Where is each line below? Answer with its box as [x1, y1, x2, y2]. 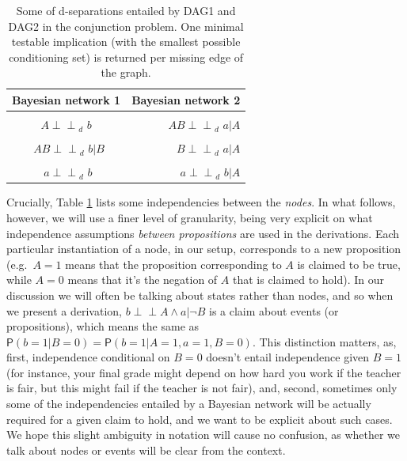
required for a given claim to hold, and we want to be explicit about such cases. [6, 410, 393, 427]
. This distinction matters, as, [252, 333, 397, 350]
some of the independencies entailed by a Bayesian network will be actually [6, 395, 371, 412]
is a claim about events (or [208, 302, 339, 319]
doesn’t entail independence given [206, 349, 370, 365]
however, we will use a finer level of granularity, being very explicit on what [6, 209, 373, 225]
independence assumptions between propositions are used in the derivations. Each [6, 225, 400, 241]
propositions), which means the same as [6, 318, 200, 334]
